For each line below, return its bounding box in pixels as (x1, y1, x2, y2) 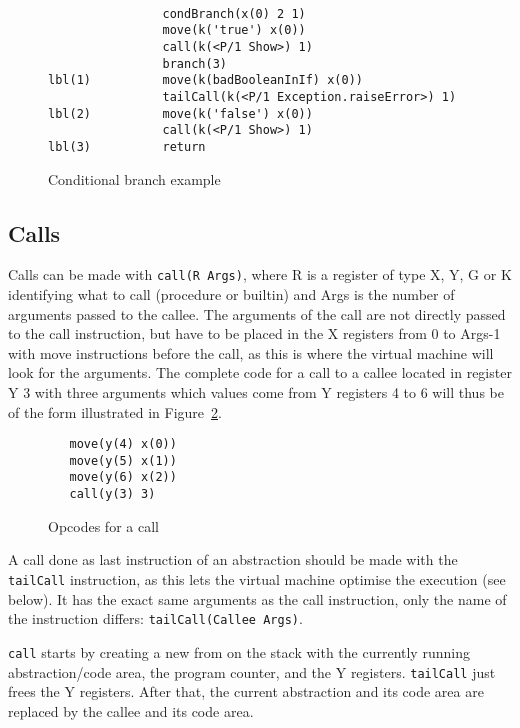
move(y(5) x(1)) (69, 453, 177, 468)
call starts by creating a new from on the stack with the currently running (8, 641, 470, 662)
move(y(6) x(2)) (69, 470, 177, 485)
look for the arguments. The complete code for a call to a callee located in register (8, 362, 512, 383)
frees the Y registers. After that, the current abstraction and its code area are (8, 681, 484, 702)
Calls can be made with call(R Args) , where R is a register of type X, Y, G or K (8, 264, 512, 285)
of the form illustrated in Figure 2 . (8, 401, 222, 422)
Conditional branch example (48, 168, 221, 189)
